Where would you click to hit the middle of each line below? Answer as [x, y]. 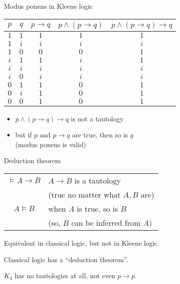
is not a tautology [97, 118]
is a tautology [98, 180]
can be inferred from [106, 222]
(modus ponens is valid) [51, 144]
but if [23, 135]
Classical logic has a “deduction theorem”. [66, 259]
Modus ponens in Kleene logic [48, 6]
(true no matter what [84, 194]
